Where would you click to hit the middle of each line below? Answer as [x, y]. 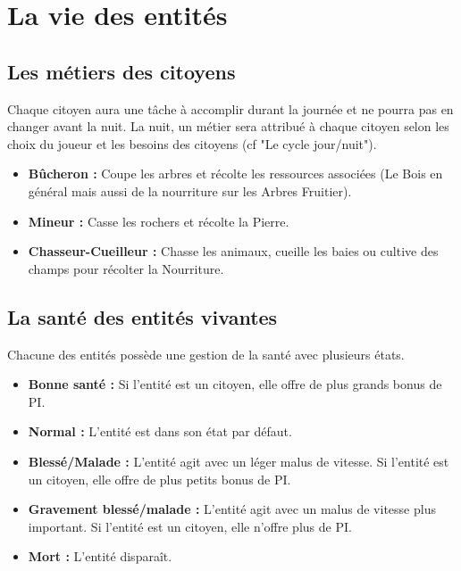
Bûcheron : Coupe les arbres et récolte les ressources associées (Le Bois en [235, 174]
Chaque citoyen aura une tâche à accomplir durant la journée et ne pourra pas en [230, 108]
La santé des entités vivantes [142, 316]
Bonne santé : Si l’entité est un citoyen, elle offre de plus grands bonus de [235, 384]
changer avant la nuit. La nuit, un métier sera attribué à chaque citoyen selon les [228, 126]
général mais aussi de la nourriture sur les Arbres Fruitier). [190, 190]
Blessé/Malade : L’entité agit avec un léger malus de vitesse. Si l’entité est [239, 461]
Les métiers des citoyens [122, 71]
